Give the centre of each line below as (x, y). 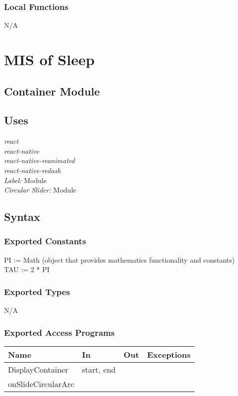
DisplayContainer (38, 369)
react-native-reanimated (40, 160)
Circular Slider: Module (40, 190)
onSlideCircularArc (41, 384)
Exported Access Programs (59, 332)
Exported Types (37, 291)
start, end (99, 369)
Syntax (22, 217)
